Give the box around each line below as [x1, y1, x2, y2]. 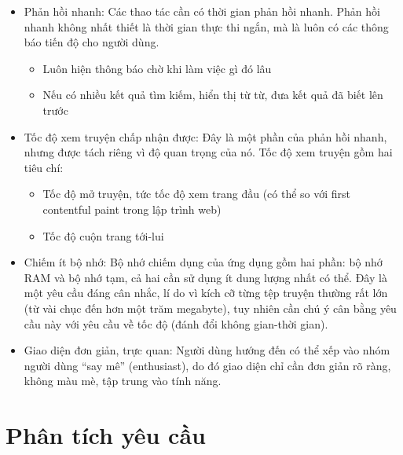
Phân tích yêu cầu [5, 419, 206, 451]
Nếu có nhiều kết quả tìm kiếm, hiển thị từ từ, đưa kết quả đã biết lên [42, 86, 383, 103]
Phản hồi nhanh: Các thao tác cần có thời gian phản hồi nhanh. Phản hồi [24, 3, 380, 19]
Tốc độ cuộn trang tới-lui [42, 227, 164, 244]
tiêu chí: [24, 159, 64, 175]
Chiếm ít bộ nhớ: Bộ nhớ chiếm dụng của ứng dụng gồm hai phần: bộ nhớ [24, 254, 383, 270]
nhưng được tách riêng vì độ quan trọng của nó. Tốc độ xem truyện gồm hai [24, 144, 393, 160]
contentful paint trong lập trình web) [42, 200, 222, 217]
